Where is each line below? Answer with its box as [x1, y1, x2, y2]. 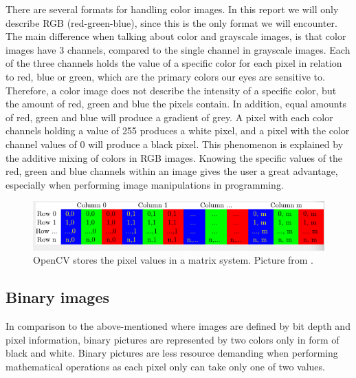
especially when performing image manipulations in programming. [5, 177, 284, 191]
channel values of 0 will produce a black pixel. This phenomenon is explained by [5, 136, 344, 151]
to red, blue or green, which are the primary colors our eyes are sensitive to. [5, 69, 325, 83]
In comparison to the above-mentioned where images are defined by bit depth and [5, 319, 351, 333]
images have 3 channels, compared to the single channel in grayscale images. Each [5, 42, 351, 56]
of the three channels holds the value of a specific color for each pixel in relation [5, 56, 342, 70]
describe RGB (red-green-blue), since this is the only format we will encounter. [5, 15, 337, 30]
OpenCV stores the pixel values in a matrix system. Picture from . [33, 253, 313, 267]
